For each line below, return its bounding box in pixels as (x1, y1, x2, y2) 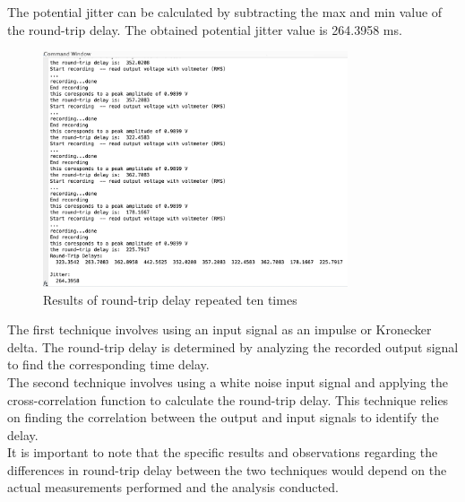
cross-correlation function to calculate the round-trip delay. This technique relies (7, 390, 449, 409)
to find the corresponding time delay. (7, 355, 210, 374)
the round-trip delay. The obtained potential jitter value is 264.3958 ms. (7, 20, 402, 39)
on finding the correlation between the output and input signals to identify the (7, 408, 439, 427)
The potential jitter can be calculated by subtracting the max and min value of (7, 3, 443, 21)
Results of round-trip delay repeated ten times (43, 290, 297, 308)
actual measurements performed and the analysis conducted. (7, 478, 339, 497)
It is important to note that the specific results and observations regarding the (7, 443, 438, 462)
